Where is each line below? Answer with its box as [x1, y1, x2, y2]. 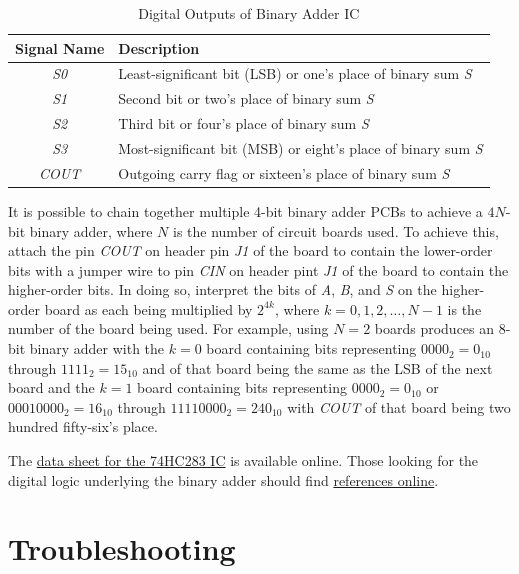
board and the [8, 377, 95, 398]
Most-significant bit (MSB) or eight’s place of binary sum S [118, 137, 483, 158]
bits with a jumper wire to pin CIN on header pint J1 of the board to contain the [8, 259, 509, 280]
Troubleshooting [8, 528, 236, 569]
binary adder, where [29, 220, 153, 241]
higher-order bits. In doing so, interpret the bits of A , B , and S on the [8, 279, 437, 300]
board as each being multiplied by [44, 298, 253, 319]
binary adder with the [29, 338, 165, 359]
